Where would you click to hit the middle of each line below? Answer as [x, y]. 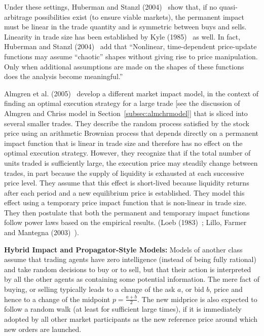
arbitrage [18, 16]
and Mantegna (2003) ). [42, 232]
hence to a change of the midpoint [57, 299]
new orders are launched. [43, 329]
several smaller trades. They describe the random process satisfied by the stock [127, 123]
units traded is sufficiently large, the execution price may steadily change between [131, 162]
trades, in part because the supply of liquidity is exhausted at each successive [124, 173]
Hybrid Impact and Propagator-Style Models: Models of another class [123, 249]
